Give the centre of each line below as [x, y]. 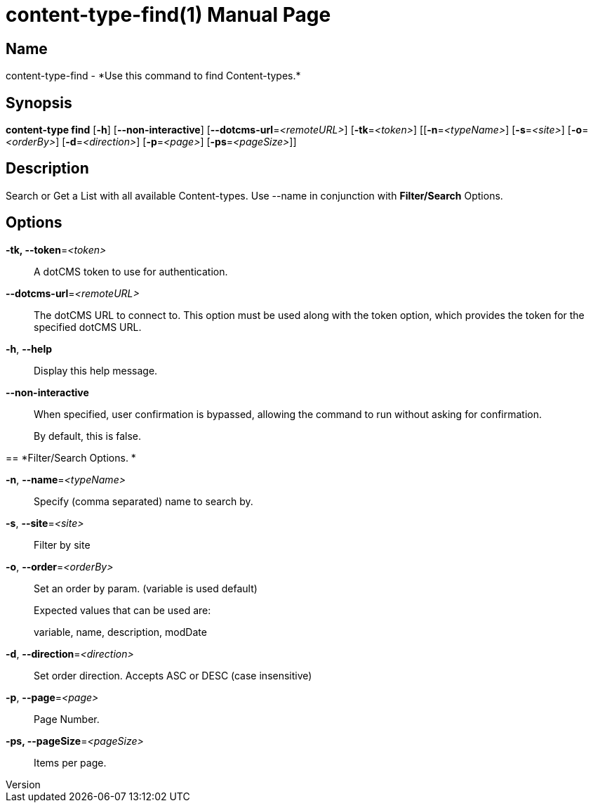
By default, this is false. [88, 436]
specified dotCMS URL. [88, 327]
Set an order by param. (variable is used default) [146, 588]
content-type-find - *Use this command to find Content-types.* [153, 76]
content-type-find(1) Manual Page [168, 15]
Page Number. [67, 719]
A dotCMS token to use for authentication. [131, 271]
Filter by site [62, 545]
